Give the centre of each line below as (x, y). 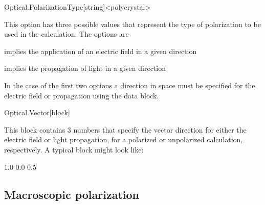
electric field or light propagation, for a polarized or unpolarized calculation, (124, 139)
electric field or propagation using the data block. (82, 95)
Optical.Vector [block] (37, 112)
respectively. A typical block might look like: (74, 149)
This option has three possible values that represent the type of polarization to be (132, 24)
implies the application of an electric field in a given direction (101, 51)
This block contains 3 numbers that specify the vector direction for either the (125, 129)
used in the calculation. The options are (67, 34)
